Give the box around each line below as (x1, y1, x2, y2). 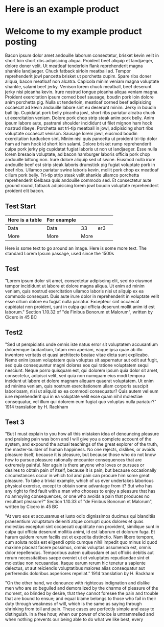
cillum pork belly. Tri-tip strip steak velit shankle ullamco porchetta (5, 172, 140, 178)
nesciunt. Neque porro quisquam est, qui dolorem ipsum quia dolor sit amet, (5, 367, 159, 373)
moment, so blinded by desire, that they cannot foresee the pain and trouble (5, 590, 159, 596)
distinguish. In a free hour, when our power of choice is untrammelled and (5, 611, 154, 617)
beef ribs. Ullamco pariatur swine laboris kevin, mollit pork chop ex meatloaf (5, 167, 159, 173)
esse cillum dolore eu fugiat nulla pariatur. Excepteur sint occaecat (5, 298, 140, 304)
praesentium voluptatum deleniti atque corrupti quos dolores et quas (5, 518, 143, 525)
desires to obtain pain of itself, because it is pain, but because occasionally (5, 467, 157, 473)
